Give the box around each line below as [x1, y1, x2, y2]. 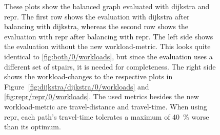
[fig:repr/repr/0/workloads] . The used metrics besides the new [4, 91, 199, 102]
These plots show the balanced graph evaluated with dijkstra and [4, 1, 210, 11]
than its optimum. [4, 121, 61, 132]
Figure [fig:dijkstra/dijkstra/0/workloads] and [4, 81, 149, 92]
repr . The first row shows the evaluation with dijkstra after [4, 11, 190, 21]
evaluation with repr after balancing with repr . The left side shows [4, 31, 213, 41]
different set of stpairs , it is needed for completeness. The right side [4, 61, 216, 72]
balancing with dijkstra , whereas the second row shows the [4, 21, 189, 32]
